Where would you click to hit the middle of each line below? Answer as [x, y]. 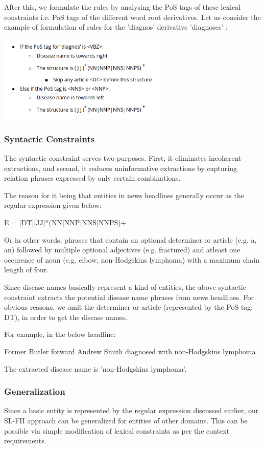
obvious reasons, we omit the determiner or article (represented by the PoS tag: [129, 307]
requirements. [25, 441]
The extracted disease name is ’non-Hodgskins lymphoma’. [95, 368]
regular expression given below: [53, 205]
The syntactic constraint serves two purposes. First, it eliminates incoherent [123, 158]
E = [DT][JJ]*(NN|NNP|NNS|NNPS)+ [65, 222]
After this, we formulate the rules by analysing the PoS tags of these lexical [123, 7]
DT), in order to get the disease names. [66, 317]
